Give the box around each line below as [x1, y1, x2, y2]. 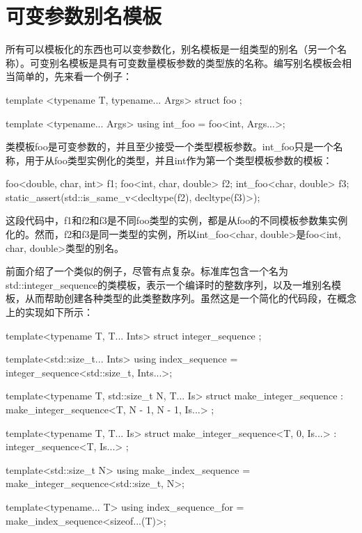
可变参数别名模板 [6, 1, 162, 30]
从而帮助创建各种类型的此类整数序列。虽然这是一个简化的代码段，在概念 [24, 291, 356, 305]
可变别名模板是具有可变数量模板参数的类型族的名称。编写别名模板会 [29, 55, 342, 70]
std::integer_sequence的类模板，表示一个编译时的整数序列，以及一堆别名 [6, 277, 332, 292]
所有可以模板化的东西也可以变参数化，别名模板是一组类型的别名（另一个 [6, 42, 337, 56]
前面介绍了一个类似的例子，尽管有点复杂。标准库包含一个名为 [6, 264, 288, 278]
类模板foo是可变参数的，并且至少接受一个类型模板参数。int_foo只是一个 [6, 139, 333, 154]
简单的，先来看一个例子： [15, 69, 132, 83]
